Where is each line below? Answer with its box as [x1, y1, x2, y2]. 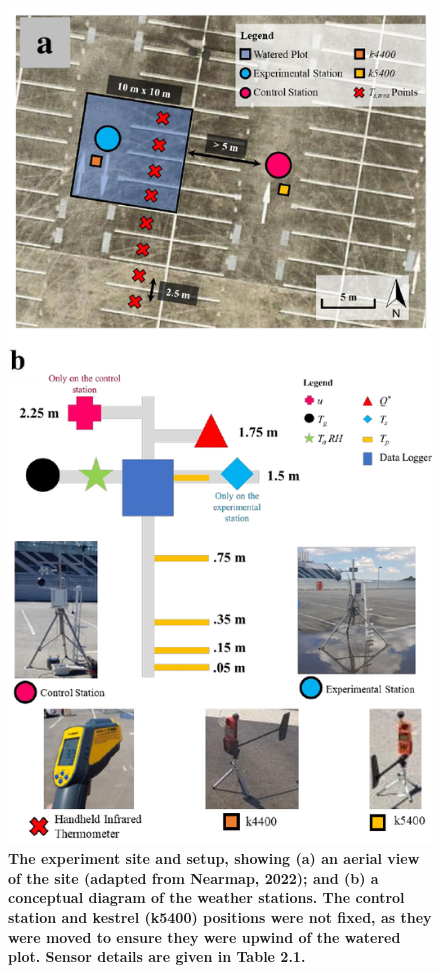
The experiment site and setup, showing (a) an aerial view [8, 848, 420, 869]
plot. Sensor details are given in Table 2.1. [8, 946, 306, 967]
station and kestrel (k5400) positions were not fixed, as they [8, 906, 432, 927]
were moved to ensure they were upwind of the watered [8, 926, 401, 947]
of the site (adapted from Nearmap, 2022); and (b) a [8, 867, 379, 888]
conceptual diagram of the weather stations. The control [8, 887, 405, 908]
